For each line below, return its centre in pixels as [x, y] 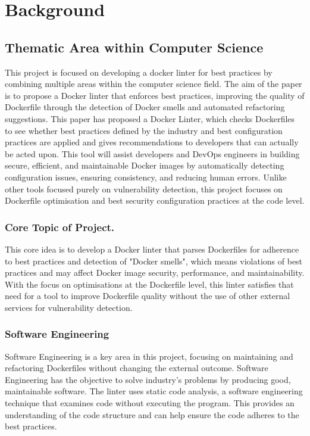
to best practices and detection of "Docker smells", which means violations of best [154, 261]
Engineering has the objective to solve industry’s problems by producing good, [148, 379]
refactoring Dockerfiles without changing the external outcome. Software [137, 368]
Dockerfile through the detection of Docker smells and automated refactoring [145, 107]
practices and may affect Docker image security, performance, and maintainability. [155, 272]
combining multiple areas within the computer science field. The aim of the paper [154, 84]
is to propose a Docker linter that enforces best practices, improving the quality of [155, 95]
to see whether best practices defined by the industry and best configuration [144, 130]
